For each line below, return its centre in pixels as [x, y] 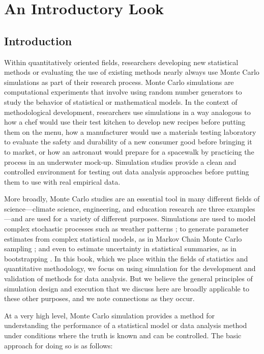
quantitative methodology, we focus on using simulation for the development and [130, 268]
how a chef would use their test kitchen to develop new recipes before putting [125, 122]
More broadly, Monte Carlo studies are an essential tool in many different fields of [132, 199]
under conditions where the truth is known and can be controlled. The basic [123, 335]
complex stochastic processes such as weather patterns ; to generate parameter [126, 229]
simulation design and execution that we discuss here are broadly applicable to [127, 288]
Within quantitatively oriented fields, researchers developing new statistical [121, 62]
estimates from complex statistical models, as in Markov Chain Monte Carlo [123, 238]
